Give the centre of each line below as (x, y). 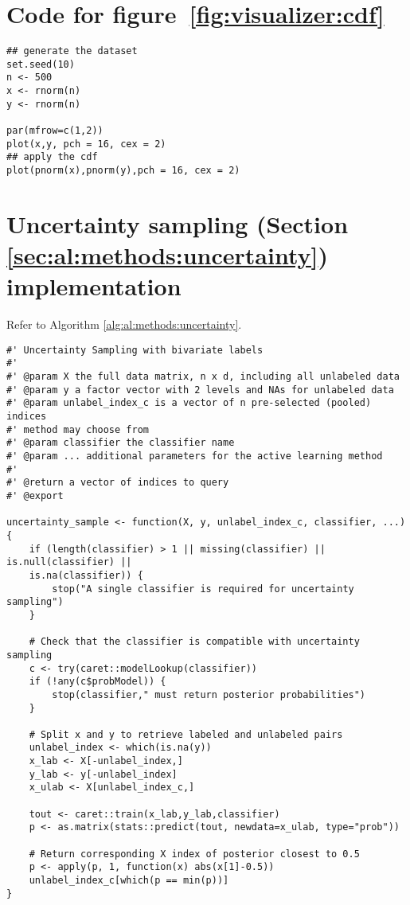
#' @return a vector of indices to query (118, 483)
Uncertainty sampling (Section (178, 223)
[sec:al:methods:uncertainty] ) (167, 255)
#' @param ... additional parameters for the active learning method (195, 456)
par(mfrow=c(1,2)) (55, 131)
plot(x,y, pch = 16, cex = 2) (86, 144)
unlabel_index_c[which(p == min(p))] (129, 881)
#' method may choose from (78, 429)
